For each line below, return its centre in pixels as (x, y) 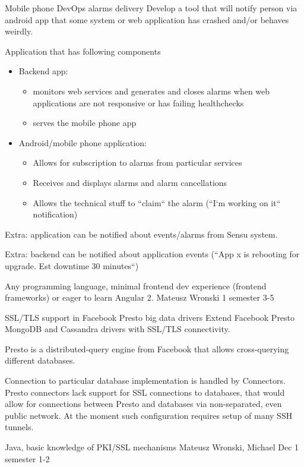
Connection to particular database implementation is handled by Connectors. (145, 381)
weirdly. (19, 31)
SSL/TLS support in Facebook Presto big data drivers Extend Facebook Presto (150, 317)
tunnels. (19, 427)
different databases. (40, 360)
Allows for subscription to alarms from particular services (137, 162)
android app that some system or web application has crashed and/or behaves (147, 19)
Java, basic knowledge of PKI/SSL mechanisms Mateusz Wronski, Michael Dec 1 (152, 447)
